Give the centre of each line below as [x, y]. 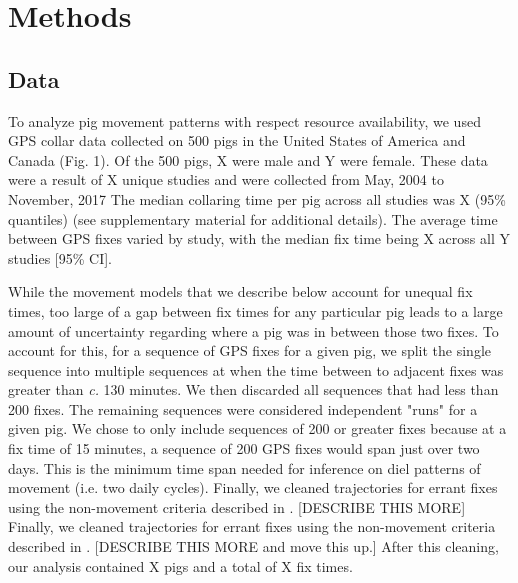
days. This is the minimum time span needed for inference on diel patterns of [244, 467]
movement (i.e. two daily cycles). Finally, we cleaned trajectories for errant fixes [253, 487]
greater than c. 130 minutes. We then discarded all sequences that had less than [253, 389]
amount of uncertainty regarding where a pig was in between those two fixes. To [253, 330]
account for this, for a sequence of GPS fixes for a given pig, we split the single [249, 350]
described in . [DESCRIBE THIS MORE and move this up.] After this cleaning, [253, 546]
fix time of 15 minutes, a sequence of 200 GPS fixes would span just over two [244, 448]
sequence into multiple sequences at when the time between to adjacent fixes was [256, 369]
